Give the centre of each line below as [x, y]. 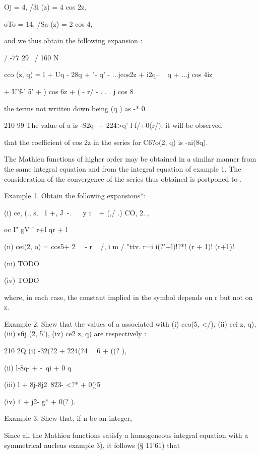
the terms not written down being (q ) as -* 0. [76, 108]
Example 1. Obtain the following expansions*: [75, 196]
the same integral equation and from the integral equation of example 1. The [123, 168]
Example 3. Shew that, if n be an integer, [68, 418]
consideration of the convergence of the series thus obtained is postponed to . [123, 178]
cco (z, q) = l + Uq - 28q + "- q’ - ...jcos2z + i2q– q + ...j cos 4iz [108, 74]
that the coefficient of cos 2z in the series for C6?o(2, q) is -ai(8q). [106, 142]
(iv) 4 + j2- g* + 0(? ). [40, 401]
